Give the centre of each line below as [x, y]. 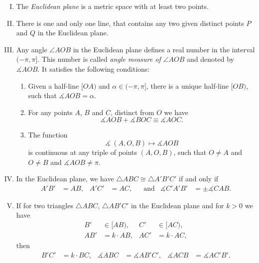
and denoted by [211, 59]
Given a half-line [54, 85]
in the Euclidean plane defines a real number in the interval [164, 49]
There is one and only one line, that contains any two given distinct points [130, 23]
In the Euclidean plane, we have [65, 179]
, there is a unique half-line [187, 85]
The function [48, 135]
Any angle [32, 49]
